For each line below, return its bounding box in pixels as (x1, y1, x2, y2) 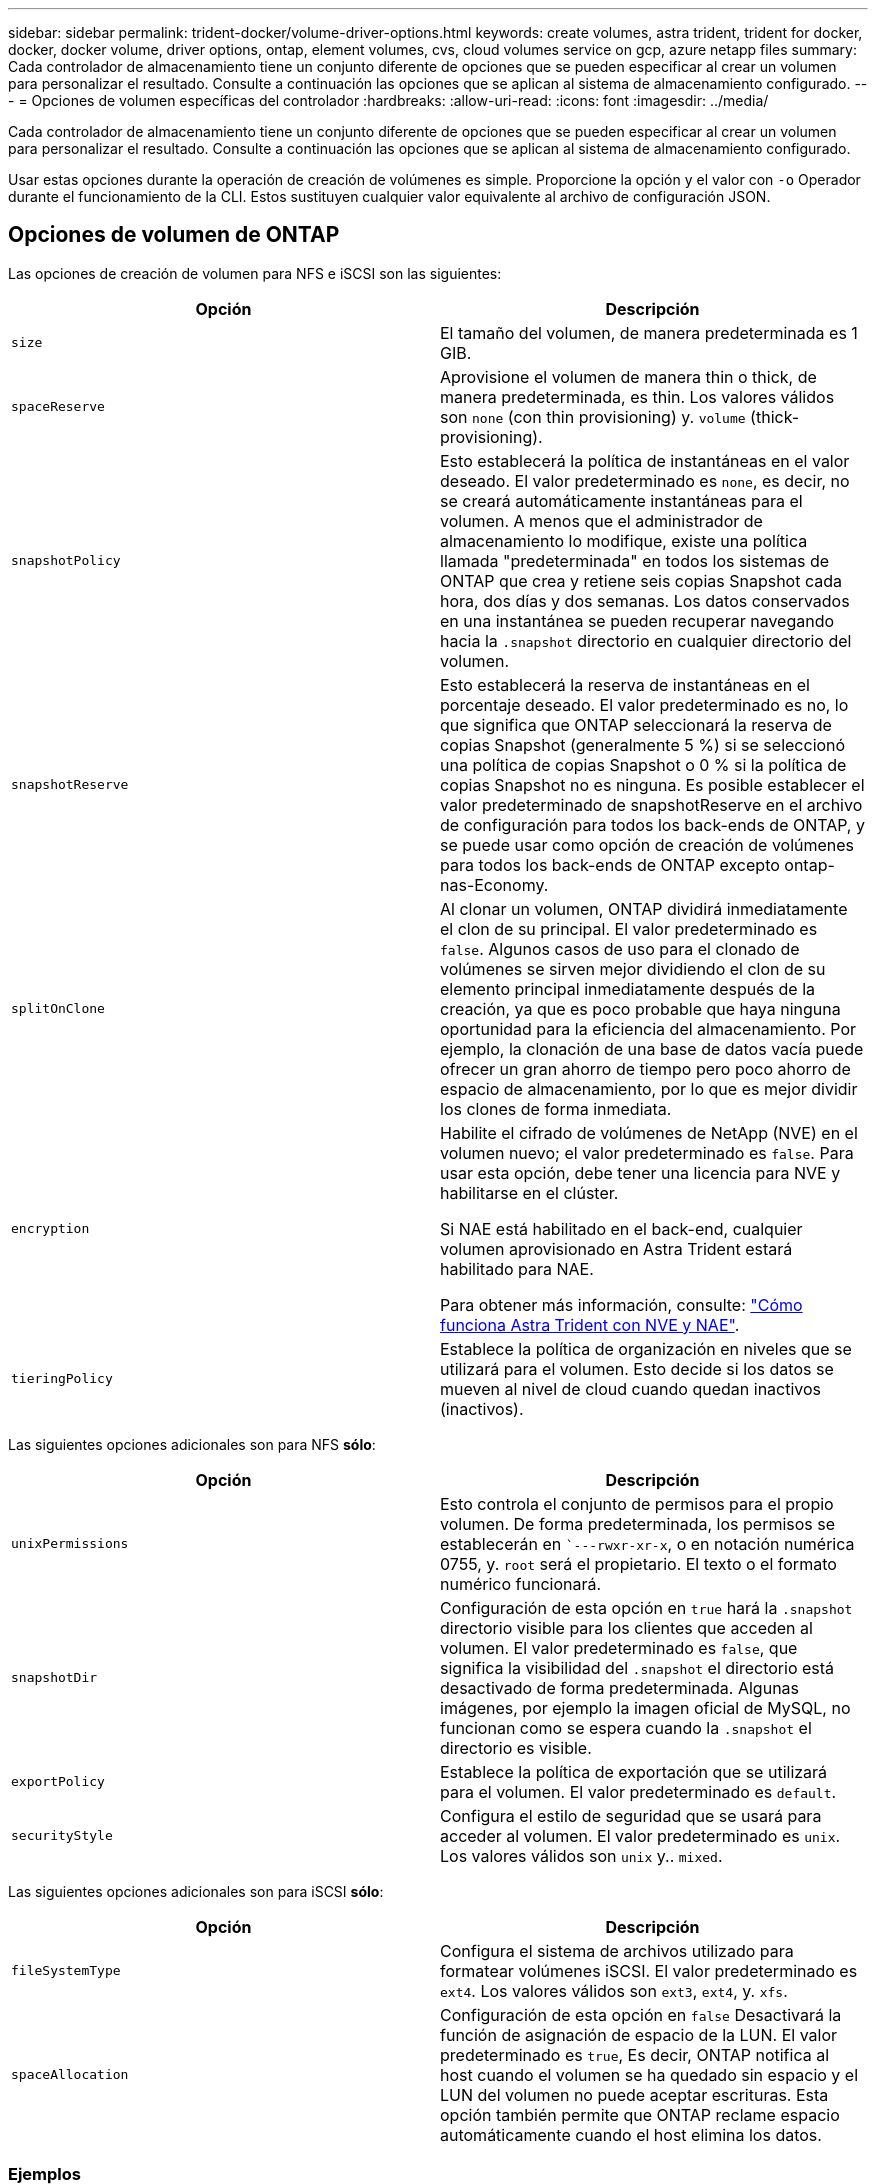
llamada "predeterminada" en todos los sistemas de (440, 550, 830, 571)
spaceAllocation (11, 2067, 129, 2083)
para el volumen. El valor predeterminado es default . (440, 1781, 837, 1802)
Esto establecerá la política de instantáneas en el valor (440, 450, 850, 471)
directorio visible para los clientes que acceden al (440, 1617, 813, 1638)
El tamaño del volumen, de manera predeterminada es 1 (440, 322, 858, 343)
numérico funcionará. (440, 1573, 602, 1594)
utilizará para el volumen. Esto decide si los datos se (440, 1358, 834, 1379)
